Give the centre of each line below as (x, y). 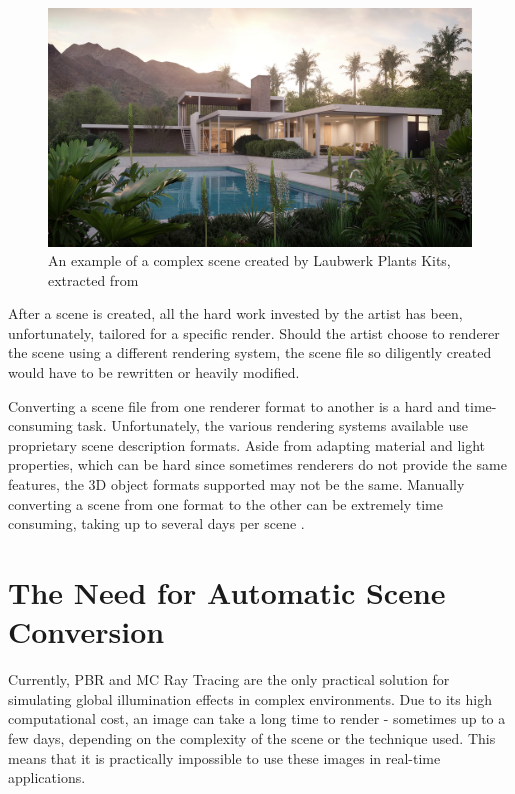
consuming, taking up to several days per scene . (156, 523)
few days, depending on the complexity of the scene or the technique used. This (252, 737)
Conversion (86, 631)
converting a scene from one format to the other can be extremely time (225, 503)
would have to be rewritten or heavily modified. (154, 372)
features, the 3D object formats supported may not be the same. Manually (236, 484)
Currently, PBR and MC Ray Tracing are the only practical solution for (229, 679)
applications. (47, 777)
